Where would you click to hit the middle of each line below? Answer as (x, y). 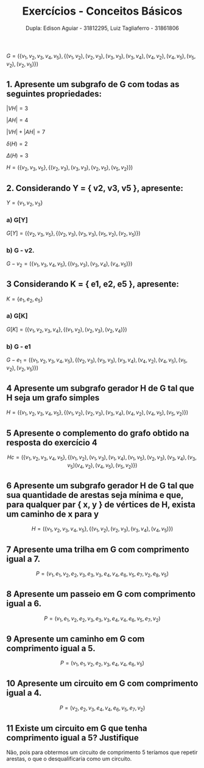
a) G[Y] (17, 220)
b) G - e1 (19, 346)
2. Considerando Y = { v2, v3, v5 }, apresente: (95, 188)
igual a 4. (24, 693)
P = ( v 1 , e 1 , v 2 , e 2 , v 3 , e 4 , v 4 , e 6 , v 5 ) (102, 663)
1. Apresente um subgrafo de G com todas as (93, 84)
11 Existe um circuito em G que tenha (77, 728)
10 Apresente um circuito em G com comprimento (102, 684)
